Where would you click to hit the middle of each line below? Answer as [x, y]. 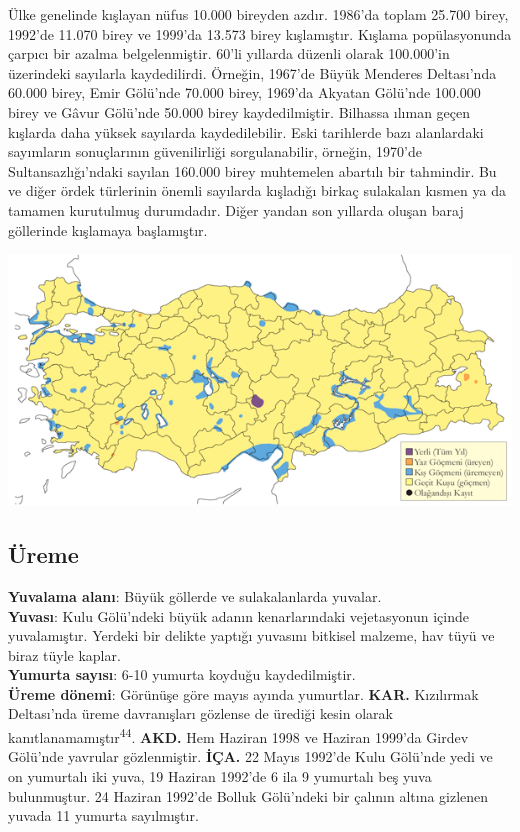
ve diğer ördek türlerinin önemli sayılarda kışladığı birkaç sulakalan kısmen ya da [257, 190]
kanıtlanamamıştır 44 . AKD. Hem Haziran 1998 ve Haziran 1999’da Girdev [238, 735]
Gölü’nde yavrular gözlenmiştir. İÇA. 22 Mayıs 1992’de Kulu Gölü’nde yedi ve [250, 756]
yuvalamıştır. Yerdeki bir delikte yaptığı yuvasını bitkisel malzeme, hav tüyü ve [251, 635]
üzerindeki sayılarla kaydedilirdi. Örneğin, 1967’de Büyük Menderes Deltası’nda [252, 72]
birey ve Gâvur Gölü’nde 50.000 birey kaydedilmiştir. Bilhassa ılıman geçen [239, 111]
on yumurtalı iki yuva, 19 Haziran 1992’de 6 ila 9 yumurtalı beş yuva [220, 775]
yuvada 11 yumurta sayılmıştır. [103, 815]
